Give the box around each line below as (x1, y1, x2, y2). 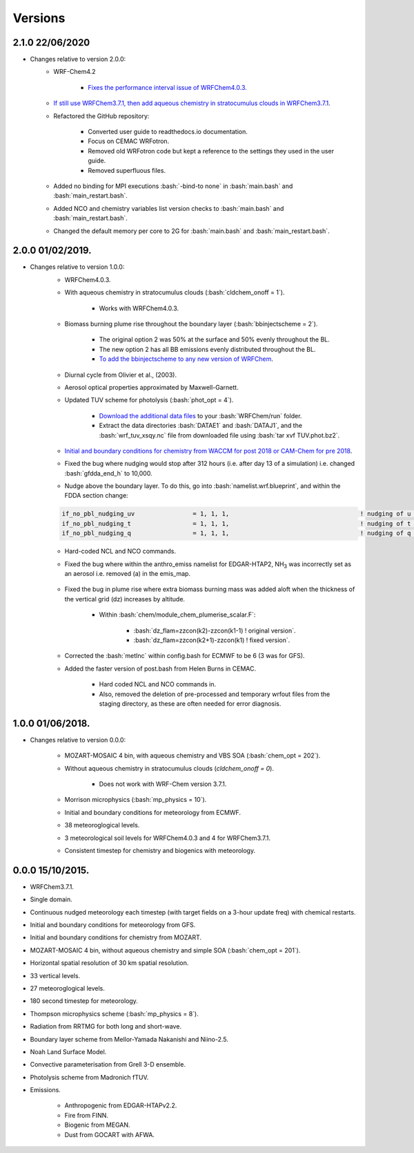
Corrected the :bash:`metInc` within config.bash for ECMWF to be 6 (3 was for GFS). (64, 652, 305, 660)
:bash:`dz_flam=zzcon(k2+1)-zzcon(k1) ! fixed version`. (133, 636, 290, 644)
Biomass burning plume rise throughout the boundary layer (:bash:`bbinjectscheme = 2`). (64, 320, 318, 328)
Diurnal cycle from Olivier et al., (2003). (64, 371, 177, 379)
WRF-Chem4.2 (53, 68, 96, 76)
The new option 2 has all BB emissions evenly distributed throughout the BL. (99, 345, 316, 353)
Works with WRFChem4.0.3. (99, 304, 179, 312)
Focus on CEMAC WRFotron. (88, 137, 170, 145)
